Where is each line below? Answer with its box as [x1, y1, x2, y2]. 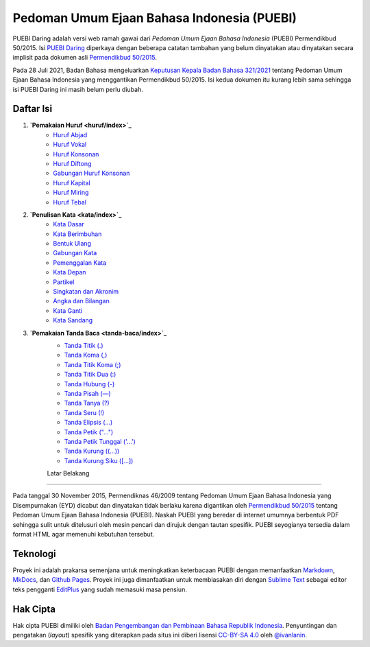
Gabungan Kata [53, 249, 97, 257]
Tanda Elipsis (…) [64, 419, 113, 427]
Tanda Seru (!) [64, 408, 105, 416]
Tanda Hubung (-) [64, 379, 115, 388]
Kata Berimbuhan [53, 230, 102, 238]
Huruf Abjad [53, 130, 88, 139]
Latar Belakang [47, 469, 90, 478]
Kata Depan [53, 268, 86, 277]
